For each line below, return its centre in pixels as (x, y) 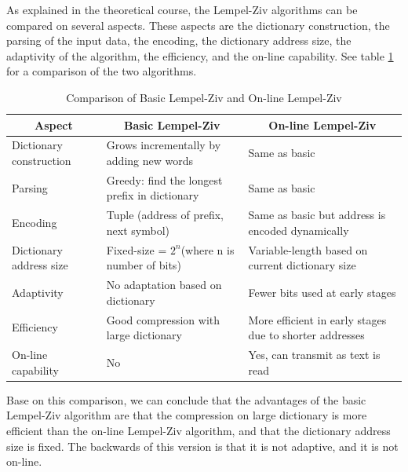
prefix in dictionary (153, 195)
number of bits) (144, 265)
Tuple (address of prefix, (165, 215)
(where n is (208, 249)
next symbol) (138, 230)
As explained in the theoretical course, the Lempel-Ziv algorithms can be (182, 9)
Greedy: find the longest (164, 179)
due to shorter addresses (306, 335)
